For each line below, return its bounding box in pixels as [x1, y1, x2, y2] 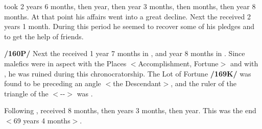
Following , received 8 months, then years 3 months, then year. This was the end [4, 105, 256, 116]
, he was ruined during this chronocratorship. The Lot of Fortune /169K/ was [4, 68, 251, 79]
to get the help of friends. [4, 31, 84, 41]
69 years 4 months [13, 115, 70, 125]
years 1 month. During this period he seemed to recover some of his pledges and [4, 21, 255, 32]
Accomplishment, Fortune [138, 58, 219, 68]
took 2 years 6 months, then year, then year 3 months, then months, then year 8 [4, 1, 256, 11]
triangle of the [4, 88, 49, 98]
